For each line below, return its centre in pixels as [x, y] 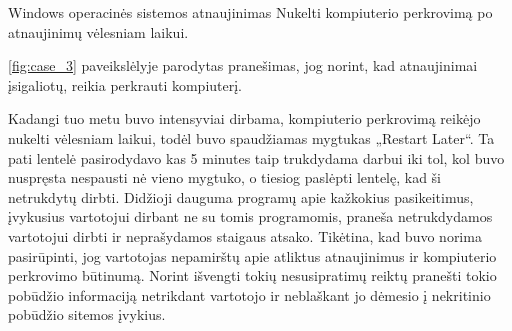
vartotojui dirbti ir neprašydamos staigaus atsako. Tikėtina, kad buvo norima [245, 235]
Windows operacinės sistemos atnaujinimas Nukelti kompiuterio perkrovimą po [250, 12]
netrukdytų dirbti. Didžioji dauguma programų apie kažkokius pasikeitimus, [241, 196]
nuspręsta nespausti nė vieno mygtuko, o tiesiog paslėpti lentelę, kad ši [225, 177]
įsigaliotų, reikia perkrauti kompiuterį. [125, 84]
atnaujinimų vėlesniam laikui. [98, 31]
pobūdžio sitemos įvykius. [87, 314]
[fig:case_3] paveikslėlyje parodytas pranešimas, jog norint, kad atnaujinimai [243, 65]
